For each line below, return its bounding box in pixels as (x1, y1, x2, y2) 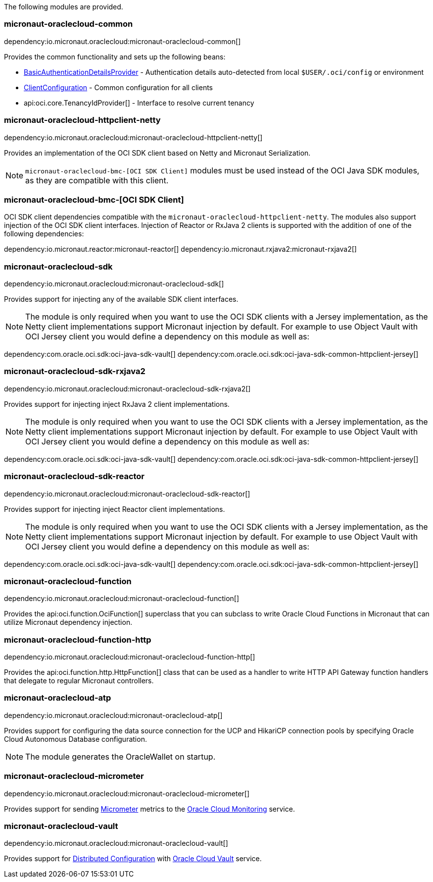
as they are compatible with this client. (25, 175, 169, 185)
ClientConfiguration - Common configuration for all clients (24, 83, 213, 92)
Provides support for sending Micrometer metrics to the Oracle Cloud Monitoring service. (4, 804, 295, 813)
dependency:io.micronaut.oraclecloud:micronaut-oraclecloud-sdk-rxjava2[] (4, 384, 251, 393)
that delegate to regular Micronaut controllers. (4, 676, 154, 685)
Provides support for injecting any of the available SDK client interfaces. (4, 295, 239, 303)
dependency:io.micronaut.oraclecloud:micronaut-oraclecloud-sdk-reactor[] (4, 489, 250, 498)
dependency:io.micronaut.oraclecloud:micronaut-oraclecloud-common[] (4, 37, 241, 46)
